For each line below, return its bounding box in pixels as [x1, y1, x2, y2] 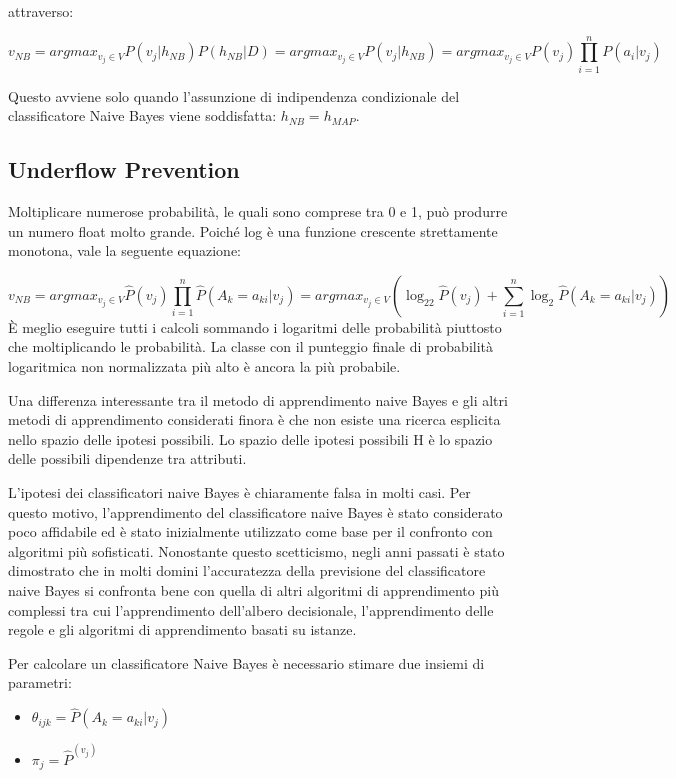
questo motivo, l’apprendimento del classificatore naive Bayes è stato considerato [8, 501, 503, 522]
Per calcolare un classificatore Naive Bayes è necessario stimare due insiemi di [8, 652, 485, 673]
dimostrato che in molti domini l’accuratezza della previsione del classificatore [8, 560, 486, 581]
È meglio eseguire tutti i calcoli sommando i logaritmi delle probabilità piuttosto [8, 316, 502, 337]
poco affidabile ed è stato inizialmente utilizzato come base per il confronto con [8, 521, 493, 542]
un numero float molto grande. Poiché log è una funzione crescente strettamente [8, 220, 498, 241]
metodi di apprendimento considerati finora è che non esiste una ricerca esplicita [8, 409, 501, 430]
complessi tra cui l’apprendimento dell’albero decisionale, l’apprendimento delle [8, 599, 494, 620]
